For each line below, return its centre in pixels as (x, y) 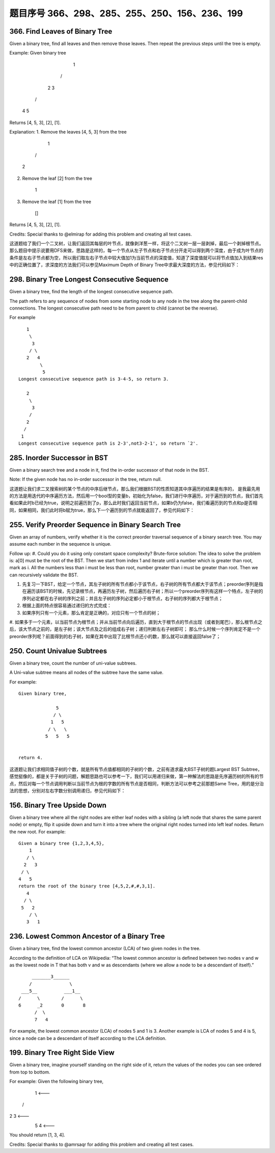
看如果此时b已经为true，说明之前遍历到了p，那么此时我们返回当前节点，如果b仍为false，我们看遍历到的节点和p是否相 (133, 503)
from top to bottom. (30, 1072)
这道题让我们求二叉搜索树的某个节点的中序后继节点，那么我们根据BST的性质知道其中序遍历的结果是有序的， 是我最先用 (135, 489)
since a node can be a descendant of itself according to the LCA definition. (88, 1038)
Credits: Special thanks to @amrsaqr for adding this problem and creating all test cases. (102, 1144)
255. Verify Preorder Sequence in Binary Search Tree (95, 524)
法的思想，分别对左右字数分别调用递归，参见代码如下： (67, 790)
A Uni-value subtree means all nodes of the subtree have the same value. (87, 673)
